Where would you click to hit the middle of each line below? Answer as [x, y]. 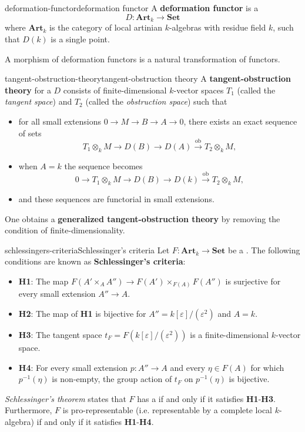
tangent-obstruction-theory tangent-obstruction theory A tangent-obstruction [148, 78]
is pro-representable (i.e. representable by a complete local [167, 410]
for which [267, 367]
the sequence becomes [103, 165]
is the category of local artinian [106, 27]
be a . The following [264, 250]
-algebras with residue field [217, 27]
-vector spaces [199, 90]
